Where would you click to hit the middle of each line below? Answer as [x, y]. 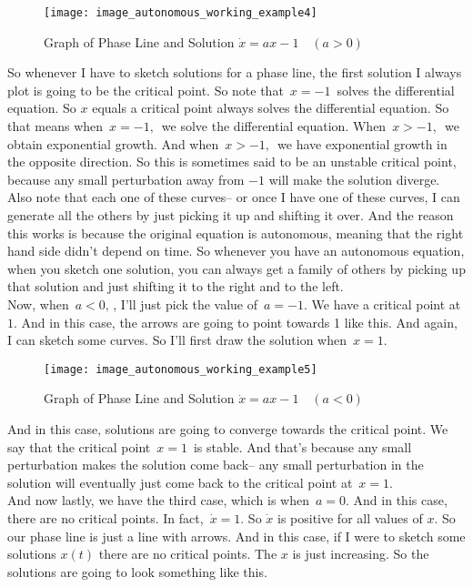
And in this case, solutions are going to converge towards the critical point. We [228, 429]
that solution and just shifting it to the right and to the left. [176, 286]
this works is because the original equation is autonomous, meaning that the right [236, 233]
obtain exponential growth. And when [113, 143]
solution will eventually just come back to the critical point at [180, 482]
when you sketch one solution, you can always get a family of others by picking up [236, 268]
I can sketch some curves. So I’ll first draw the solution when [177, 340]
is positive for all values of [350, 517]
